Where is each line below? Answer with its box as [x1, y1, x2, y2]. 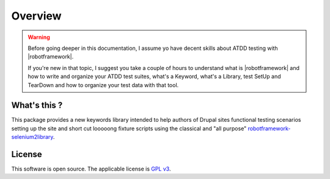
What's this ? [11, 100, 63, 111]
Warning [28, 33, 50, 41]
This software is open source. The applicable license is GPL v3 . [11, 165, 171, 173]
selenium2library [11, 133, 54, 141]
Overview [11, 9, 62, 23]
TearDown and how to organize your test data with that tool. [28, 81, 179, 88]
